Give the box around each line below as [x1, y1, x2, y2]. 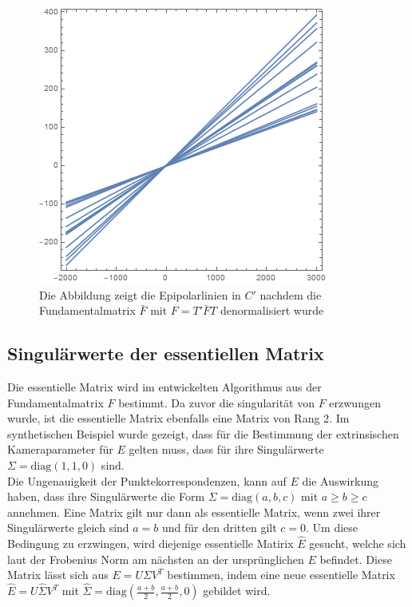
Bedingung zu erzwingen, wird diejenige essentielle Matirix [7, 535, 294, 552]
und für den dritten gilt [162, 519, 277, 536]
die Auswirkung [302, 472, 378, 489]
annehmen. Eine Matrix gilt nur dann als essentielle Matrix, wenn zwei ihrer [7, 503, 381, 520]
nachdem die [259, 286, 322, 303]
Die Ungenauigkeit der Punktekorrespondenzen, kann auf [7, 472, 287, 489]
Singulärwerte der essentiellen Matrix [7, 341, 324, 366]
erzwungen [329, 394, 381, 411]
